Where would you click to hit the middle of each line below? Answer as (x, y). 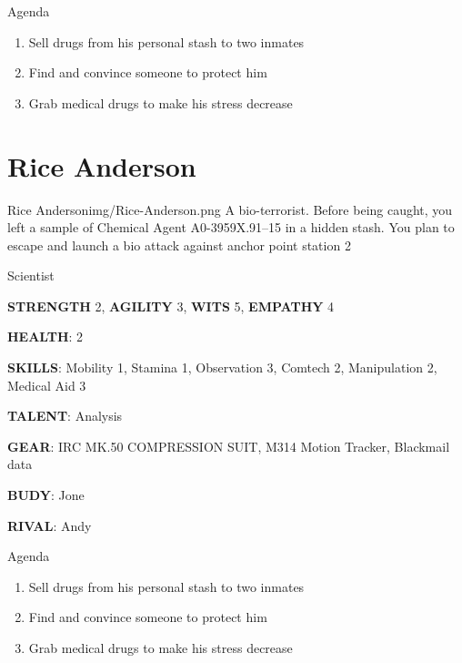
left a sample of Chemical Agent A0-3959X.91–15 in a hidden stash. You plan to (231, 227)
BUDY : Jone (46, 495)
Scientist (31, 275)
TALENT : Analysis (65, 416)
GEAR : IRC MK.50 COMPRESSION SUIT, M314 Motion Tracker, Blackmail (229, 446)
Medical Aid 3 (47, 385)
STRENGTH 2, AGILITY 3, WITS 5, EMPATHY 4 (171, 306)
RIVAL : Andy (50, 525)
